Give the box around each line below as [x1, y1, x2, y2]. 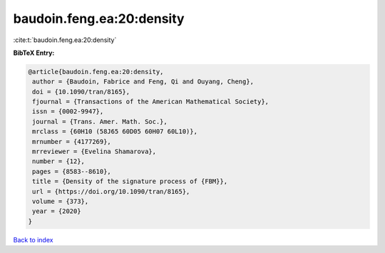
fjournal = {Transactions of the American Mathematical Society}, [32, 98, 269, 106]
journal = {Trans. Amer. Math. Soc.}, [32, 118, 168, 125]
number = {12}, [32, 158, 86, 165]
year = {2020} [32, 207, 81, 215]
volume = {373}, [32, 197, 89, 205]
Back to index [13, 235, 53, 244]
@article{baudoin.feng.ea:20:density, [28, 68, 164, 76]
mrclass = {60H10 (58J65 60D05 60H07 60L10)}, [32, 128, 197, 135]
